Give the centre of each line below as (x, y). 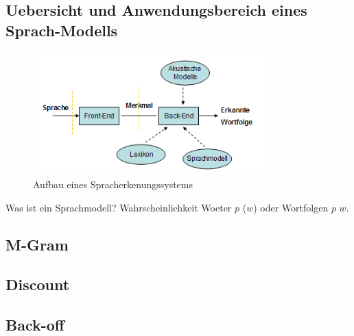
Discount (38, 284)
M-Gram (37, 244)
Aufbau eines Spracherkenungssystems (113, 184)
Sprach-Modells (62, 30)
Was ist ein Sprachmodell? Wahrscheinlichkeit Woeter (119, 207)
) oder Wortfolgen (291, 207)
